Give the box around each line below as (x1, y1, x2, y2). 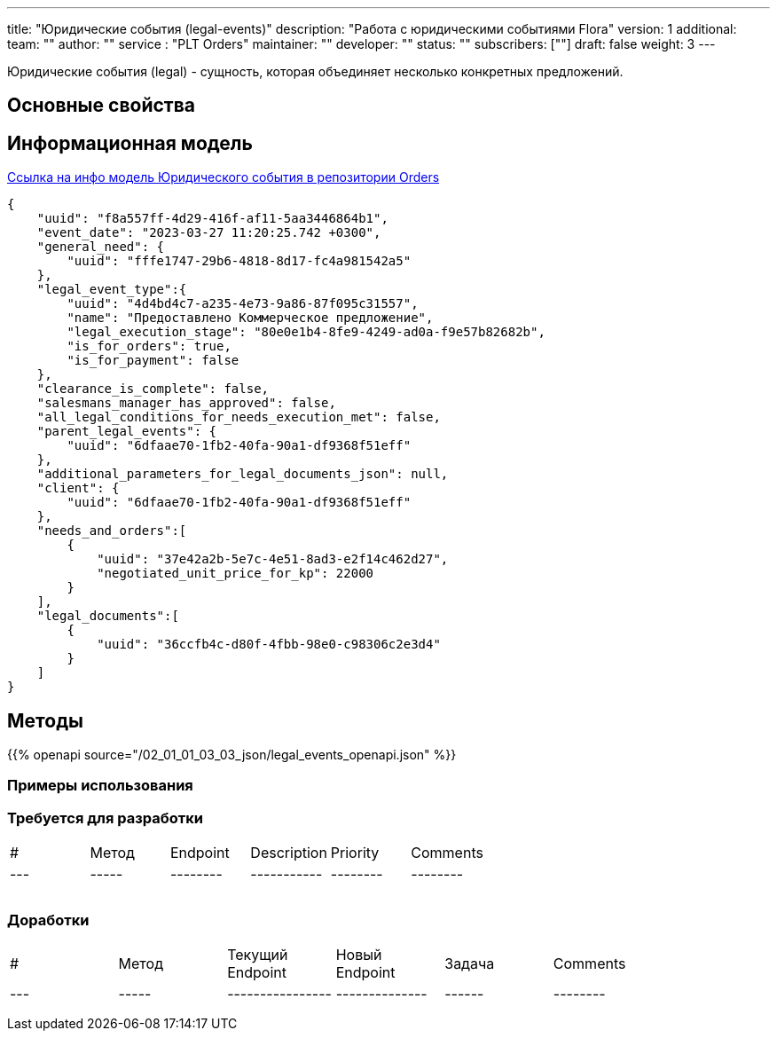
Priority (330, 844, 380, 862)
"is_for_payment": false (67, 353, 239, 368)
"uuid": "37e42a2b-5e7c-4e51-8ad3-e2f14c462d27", (97, 552, 449, 567)
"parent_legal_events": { (36, 424, 217, 439)
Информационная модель (7, 131, 253, 154)
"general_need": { (36, 240, 165, 255)
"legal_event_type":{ (36, 282, 187, 297)
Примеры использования (7, 776, 193, 795)
